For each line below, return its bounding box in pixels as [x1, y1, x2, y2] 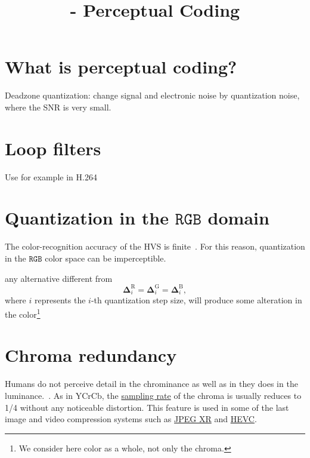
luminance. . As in [5, 389, 73, 401]
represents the [34, 294, 86, 306]
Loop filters [5, 136, 101, 160]
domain [207, 205, 269, 230]
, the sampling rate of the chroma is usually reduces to [101, 389, 302, 401]
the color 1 [5, 306, 41, 320]
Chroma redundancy [5, 343, 177, 367]
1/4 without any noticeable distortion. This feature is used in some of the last [5, 401, 289, 413]
